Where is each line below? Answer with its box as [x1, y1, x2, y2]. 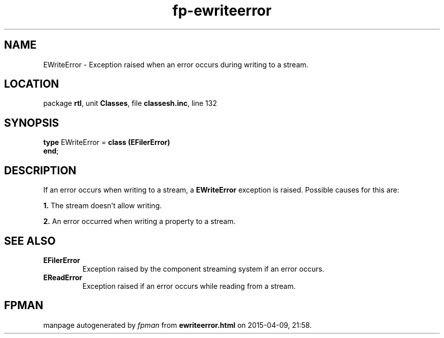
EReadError [43, 273, 83, 282]
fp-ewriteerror [172, 2, 272, 19]
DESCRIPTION [4, 164, 77, 177]
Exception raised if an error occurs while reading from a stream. [82, 281, 296, 290]
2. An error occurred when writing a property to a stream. [43, 217, 236, 226]
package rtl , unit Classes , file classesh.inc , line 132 [43, 99, 217, 108]
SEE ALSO [4, 234, 56, 247]
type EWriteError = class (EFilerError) [43, 138, 170, 147]
